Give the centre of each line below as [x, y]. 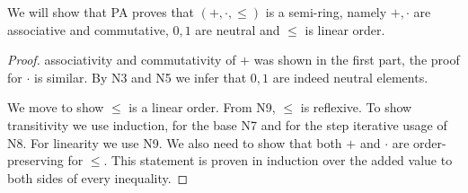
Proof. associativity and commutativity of [122, 60]
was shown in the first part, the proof [357, 60]
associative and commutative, [88, 29]
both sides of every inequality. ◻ [98, 177]
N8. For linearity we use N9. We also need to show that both [175, 142]
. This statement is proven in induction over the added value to [278, 160]
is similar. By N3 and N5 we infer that [141, 77]
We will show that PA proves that [101, 12]
